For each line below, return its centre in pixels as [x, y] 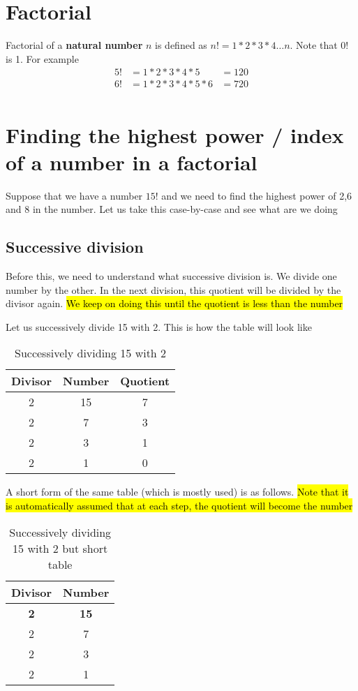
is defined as [181, 45]
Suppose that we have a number [74, 195]
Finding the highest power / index [175, 134]
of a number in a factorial [132, 162]
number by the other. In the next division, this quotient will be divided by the [173, 289]
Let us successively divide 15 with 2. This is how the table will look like [159, 326]
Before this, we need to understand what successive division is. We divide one [171, 276]
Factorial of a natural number [74, 45]
